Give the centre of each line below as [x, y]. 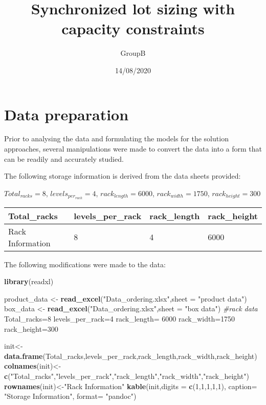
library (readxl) [29, 281]
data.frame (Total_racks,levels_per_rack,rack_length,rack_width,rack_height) [131, 356]
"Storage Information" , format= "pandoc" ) [70, 396]
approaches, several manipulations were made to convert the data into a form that [133, 149]
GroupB [133, 53]
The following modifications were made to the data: [85, 264]
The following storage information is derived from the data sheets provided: [123, 176]
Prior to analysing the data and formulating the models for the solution [116, 138]
